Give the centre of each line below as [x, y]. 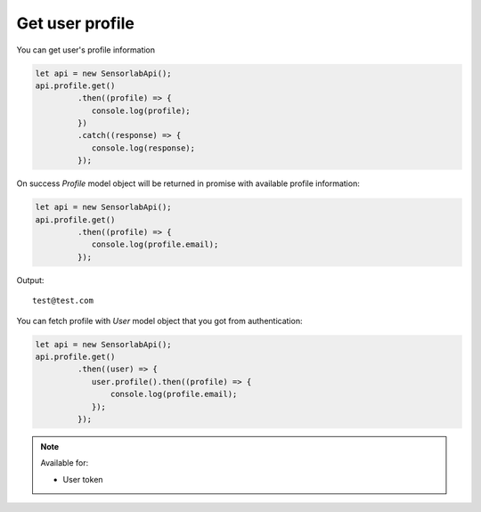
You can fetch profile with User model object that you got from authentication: [159, 321]
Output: [30, 280]
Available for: [65, 463]
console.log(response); [143, 148]
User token [83, 479]
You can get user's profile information [86, 50]
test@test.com [63, 301]
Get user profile [76, 23]
